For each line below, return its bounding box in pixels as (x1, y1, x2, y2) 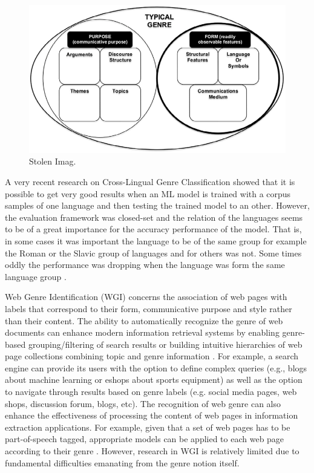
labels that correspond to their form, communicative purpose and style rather (5, 302, 292, 315)
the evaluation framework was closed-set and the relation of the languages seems (5, 210, 303, 223)
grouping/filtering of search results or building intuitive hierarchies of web (28, 338, 303, 350)
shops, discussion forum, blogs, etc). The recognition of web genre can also (5, 397, 281, 409)
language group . (5, 270, 67, 282)
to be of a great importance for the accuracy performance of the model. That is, (5, 223, 302, 235)
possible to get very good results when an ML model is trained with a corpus (5, 187, 291, 200)
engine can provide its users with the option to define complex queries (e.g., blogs (5, 361, 307, 374)
